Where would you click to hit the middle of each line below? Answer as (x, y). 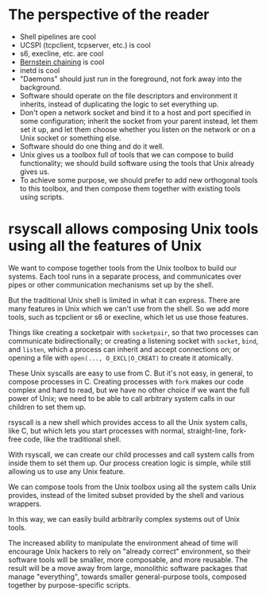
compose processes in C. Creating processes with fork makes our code (126, 381)
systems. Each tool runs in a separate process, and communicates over (125, 276)
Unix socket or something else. (70, 137)
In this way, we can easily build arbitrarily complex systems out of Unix (124, 519)
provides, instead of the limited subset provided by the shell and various (126, 495)
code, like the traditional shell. (72, 439)
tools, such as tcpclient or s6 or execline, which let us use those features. (128, 317)
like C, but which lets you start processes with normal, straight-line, (118, 430)
